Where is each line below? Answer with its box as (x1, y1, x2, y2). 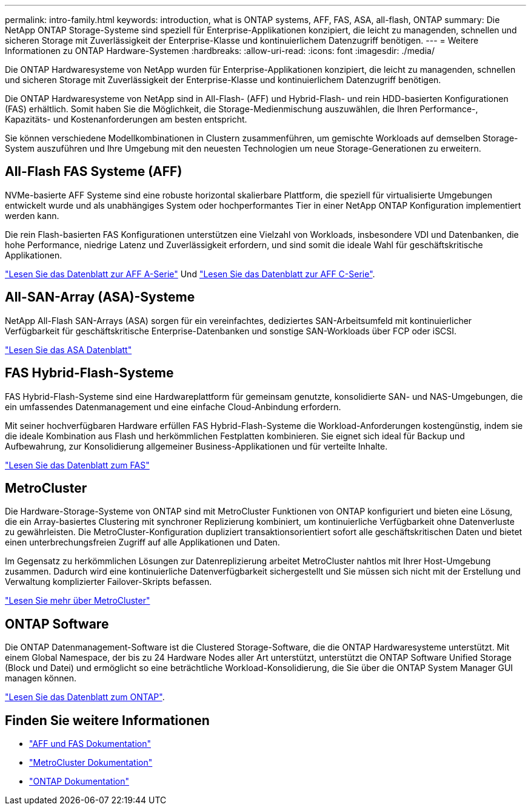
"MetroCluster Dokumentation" (29, 757, 153, 768)
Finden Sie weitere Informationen (5, 712, 210, 728)
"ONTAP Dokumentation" (29, 776, 129, 787)
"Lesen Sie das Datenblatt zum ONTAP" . (5, 692, 165, 703)
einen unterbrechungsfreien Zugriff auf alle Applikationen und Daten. (5, 537, 280, 548)
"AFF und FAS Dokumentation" (29, 738, 151, 749)
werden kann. (5, 210, 59, 221)
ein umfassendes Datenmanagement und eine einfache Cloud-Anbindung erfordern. (5, 401, 341, 412)
